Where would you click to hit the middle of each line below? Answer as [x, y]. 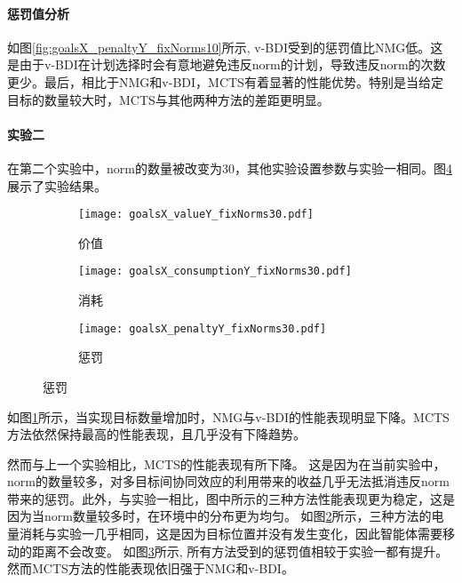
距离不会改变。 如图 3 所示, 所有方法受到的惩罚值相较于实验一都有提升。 [240, 551]
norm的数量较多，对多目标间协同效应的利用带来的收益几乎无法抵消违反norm [228, 481]
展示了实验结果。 [57, 185]
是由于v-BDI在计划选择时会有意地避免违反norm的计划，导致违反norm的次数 [227, 64]
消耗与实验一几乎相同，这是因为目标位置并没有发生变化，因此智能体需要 [231, 534]
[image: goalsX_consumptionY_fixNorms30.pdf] [215, 272]
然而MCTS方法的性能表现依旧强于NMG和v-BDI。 [151, 568]
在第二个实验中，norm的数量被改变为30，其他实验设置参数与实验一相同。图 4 [230, 168]
